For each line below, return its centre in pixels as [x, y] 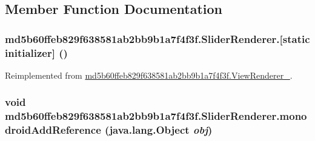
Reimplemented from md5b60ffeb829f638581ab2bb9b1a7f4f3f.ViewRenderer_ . [149, 75]
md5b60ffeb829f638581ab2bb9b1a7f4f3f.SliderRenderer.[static [157, 38]
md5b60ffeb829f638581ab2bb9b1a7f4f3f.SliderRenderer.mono [156, 116]
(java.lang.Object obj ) [159, 130]
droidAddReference [53, 130]
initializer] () [36, 52]
